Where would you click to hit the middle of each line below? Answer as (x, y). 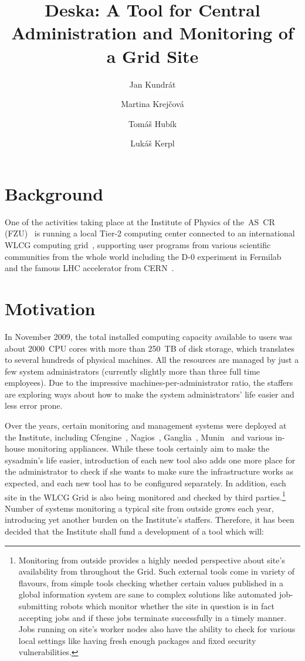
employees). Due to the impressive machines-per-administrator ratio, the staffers (149, 383)
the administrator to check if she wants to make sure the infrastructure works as (149, 471)
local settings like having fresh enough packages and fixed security (137, 640)
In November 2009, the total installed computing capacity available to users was (149, 336)
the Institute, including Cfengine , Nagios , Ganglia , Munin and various (139, 437)
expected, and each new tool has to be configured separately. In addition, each (145, 483)
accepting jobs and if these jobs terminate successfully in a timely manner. (152, 617)
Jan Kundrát (152, 84)
